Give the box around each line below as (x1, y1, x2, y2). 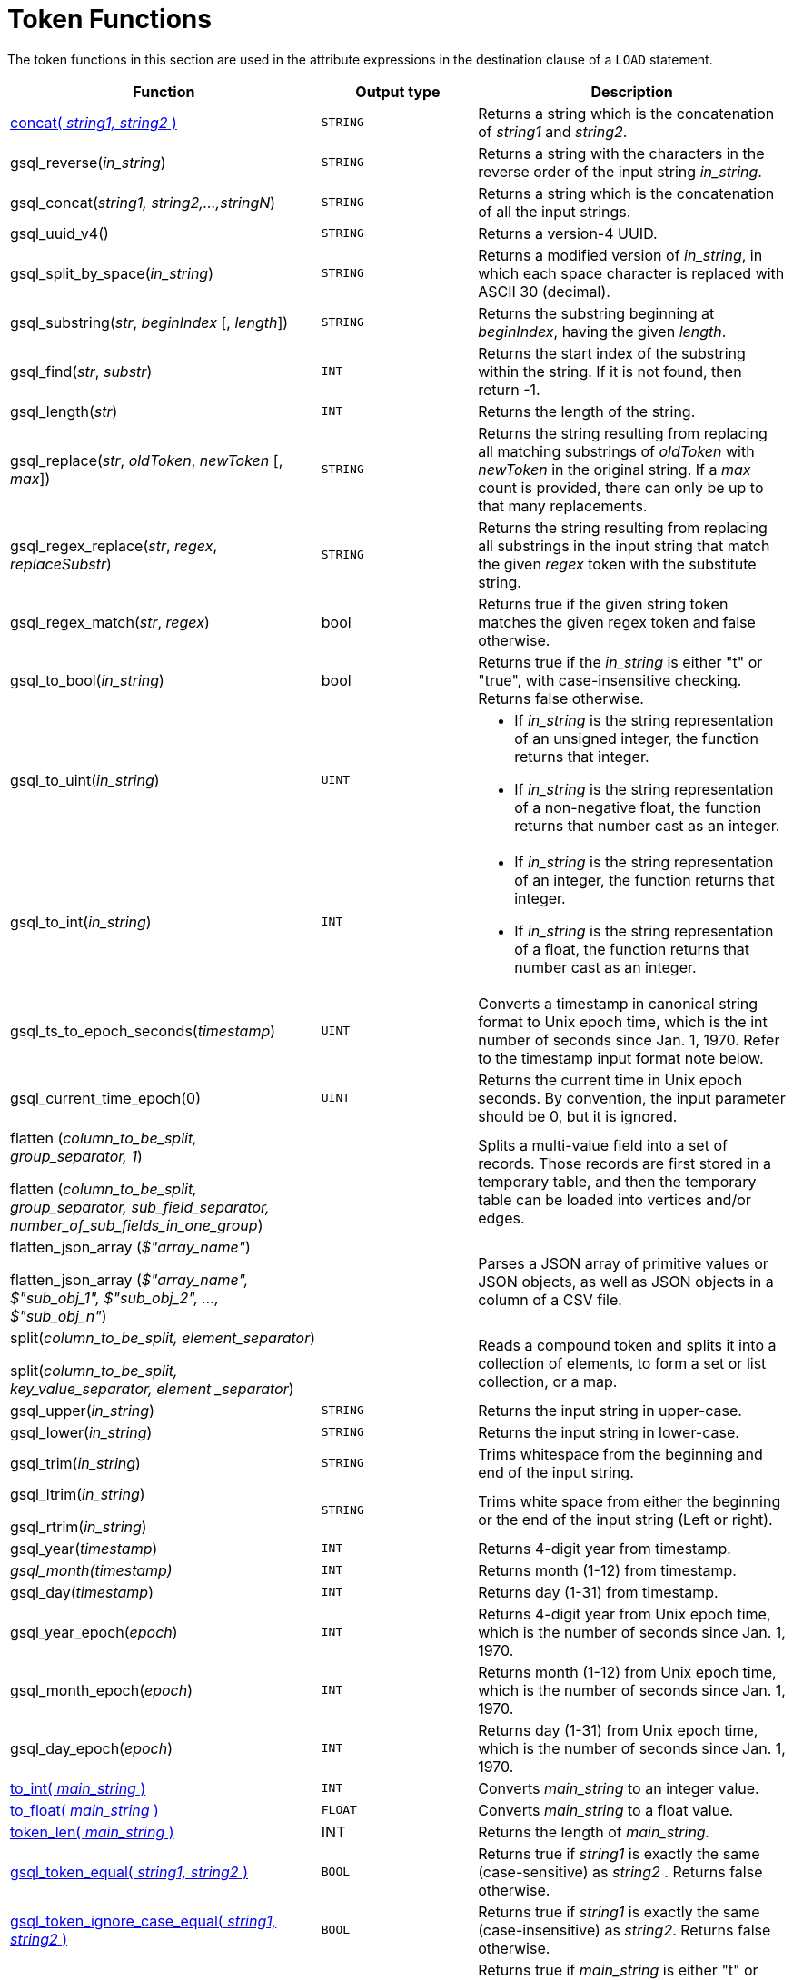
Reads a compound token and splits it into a (478, 1335, 777, 1354)
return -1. (478, 380, 540, 399)
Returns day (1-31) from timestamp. (478, 1582, 719, 1601)
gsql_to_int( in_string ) (10, 912, 152, 931)
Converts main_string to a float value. (478, 1800, 734, 1819)
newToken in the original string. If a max (478, 460, 751, 479)
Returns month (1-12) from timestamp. (478, 1560, 737, 1579)
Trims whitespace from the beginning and (478, 1444, 763, 1463)
